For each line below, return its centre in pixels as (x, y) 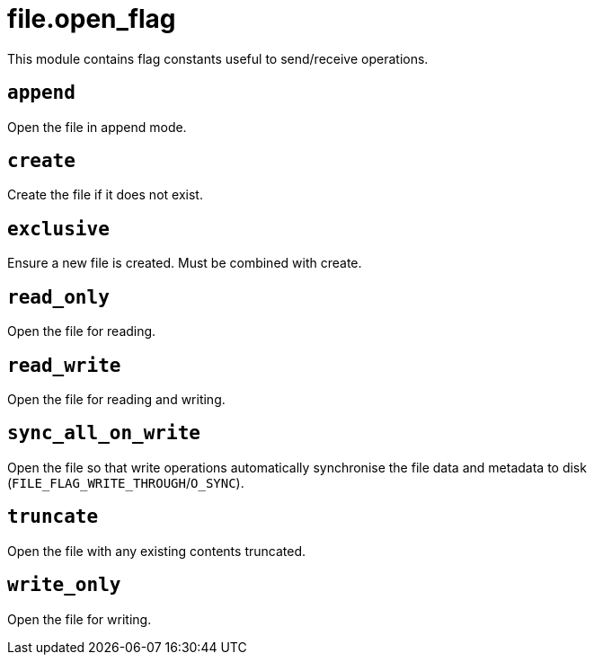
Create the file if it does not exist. (105, 195)
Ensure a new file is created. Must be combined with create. (185, 263)
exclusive (58, 229)
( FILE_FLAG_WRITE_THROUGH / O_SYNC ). (126, 482)
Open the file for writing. (80, 619)
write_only (64, 585)
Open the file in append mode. (97, 127)
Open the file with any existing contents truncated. (157, 551)
